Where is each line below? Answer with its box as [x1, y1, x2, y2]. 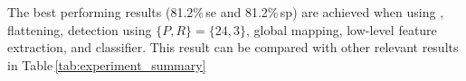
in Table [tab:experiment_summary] [7, 55, 206, 74]
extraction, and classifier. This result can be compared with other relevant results [7, 38, 459, 57]
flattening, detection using [7, 20, 152, 39]
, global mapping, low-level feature [245, 20, 437, 39]
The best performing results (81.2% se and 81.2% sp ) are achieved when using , [7, 3, 444, 21]
